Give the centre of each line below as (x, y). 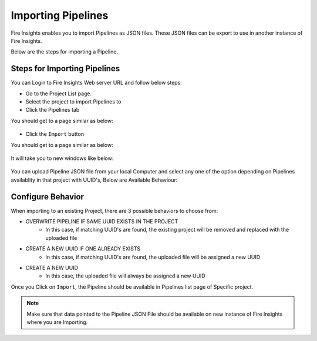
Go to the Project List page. (59, 93)
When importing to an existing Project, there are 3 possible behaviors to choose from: (114, 210)
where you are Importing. (57, 322)
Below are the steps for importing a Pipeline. (65, 52)
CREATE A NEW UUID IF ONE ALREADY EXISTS (83, 249)
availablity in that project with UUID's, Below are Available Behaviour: (94, 180)
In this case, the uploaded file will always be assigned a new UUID (125, 276)
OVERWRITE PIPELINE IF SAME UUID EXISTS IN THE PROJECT (102, 222)
